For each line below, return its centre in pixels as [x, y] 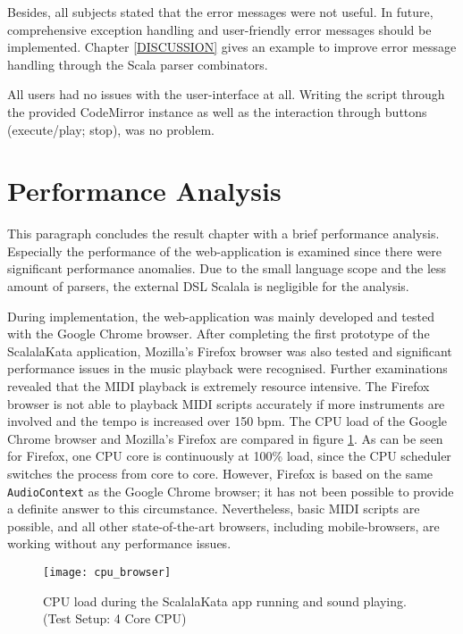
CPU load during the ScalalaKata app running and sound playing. [225, 601]
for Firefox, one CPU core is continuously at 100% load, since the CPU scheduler [229, 456]
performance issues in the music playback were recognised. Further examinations [227, 368]
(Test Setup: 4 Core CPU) [115, 618]
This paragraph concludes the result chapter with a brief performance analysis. [223, 234]
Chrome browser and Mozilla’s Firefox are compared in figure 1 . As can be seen [225, 438]
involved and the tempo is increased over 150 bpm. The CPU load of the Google [227, 421]
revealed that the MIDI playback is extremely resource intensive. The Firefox [219, 386]
